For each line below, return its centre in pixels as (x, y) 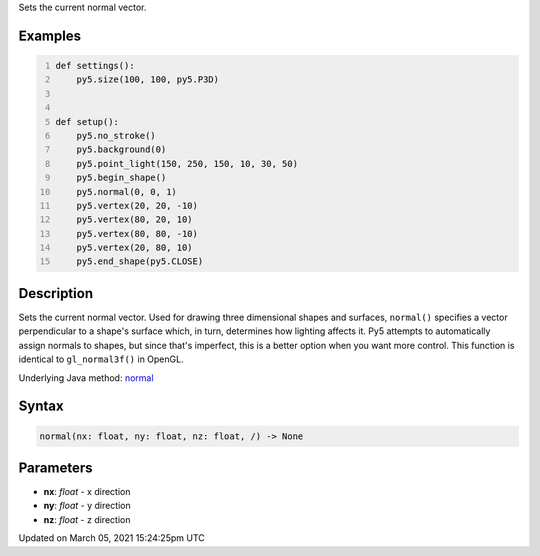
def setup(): (87, 121)
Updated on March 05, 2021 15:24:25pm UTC (111, 538)
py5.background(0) (121, 149)
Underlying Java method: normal (86, 377)
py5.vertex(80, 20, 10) (135, 219)
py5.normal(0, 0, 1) (126, 191)
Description (56, 293)
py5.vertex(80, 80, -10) (137, 233)
